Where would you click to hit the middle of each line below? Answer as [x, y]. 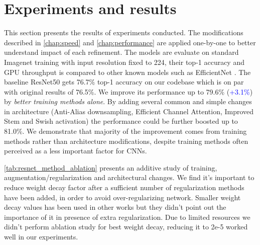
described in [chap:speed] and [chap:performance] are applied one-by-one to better [130, 42]
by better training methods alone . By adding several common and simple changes [128, 101]
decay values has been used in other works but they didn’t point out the [115, 207]
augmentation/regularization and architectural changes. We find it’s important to [129, 177]
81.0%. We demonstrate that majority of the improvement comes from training [125, 131]
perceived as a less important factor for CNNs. [76, 151]
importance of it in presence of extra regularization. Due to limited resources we [127, 217]
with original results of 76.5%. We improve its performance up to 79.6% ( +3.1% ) [128, 91]
